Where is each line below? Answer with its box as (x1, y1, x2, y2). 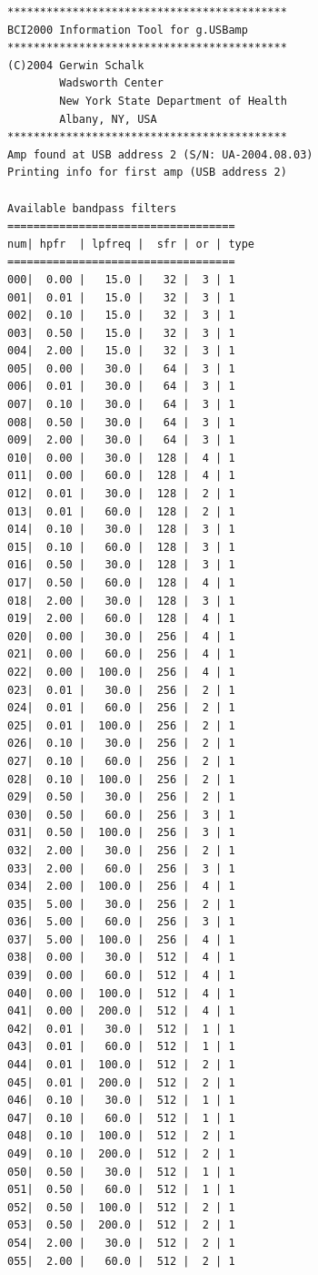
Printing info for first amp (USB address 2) (7, 166, 287, 179)
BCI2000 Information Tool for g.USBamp (7, 23, 248, 36)
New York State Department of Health (59, 94, 287, 107)
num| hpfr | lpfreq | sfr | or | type (7, 237, 255, 250)
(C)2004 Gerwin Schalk (7, 58, 144, 72)
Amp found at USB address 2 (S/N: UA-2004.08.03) (7, 148, 313, 161)
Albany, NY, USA (59, 112, 157, 126)
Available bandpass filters (7, 201, 177, 215)
